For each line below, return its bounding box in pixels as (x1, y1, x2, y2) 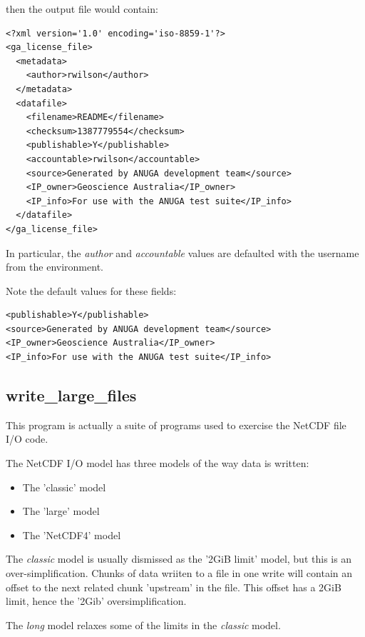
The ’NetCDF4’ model (22, 527, 121, 542)
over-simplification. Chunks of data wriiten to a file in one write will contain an (6, 566, 353, 581)
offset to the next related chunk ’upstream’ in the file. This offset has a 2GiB (6, 579, 341, 594)
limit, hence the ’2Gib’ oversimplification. (6, 593, 187, 608)
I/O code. (6, 431, 48, 446)
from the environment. (6, 259, 103, 274)
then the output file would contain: (6, 1, 158, 16)
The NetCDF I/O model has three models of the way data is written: (6, 456, 309, 471)
